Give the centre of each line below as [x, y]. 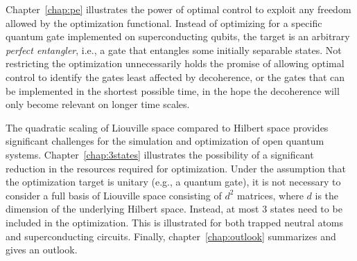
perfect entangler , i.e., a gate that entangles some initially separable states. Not [174, 49]
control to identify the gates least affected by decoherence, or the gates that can [175, 76]
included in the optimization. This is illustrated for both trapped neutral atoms [175, 222]
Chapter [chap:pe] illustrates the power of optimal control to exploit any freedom [178, 9]
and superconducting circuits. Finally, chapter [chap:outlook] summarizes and [171, 236]
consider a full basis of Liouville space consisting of [114, 195]
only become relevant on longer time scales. [98, 104]
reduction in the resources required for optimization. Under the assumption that [176, 168]
